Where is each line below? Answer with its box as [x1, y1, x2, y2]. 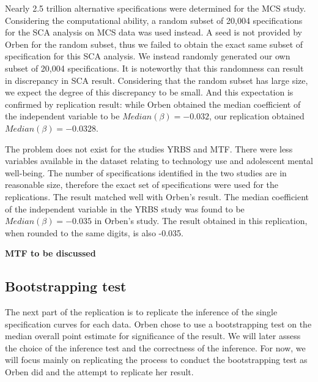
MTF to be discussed [5, 247, 96, 260]
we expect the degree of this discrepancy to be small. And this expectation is [5, 86, 294, 99]
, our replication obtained [209, 110, 305, 122]
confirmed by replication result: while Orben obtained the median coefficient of [5, 97, 301, 110]
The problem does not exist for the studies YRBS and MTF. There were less [5, 142, 293, 155]
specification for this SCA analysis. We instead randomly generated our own [5, 50, 290, 62]
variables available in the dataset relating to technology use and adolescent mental [5, 154, 313, 167]
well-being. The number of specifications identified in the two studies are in [5, 166, 287, 179]
